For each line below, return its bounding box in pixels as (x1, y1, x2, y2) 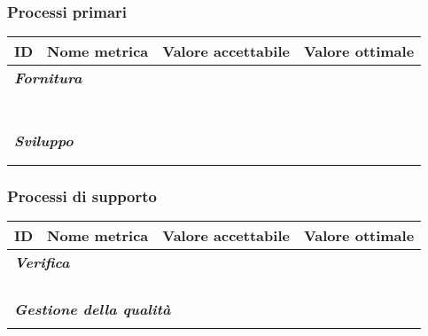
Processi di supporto (7, 185, 157, 207)
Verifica (14, 252, 70, 273)
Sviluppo (14, 130, 74, 152)
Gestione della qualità (14, 299, 171, 320)
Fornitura (14, 67, 82, 89)
